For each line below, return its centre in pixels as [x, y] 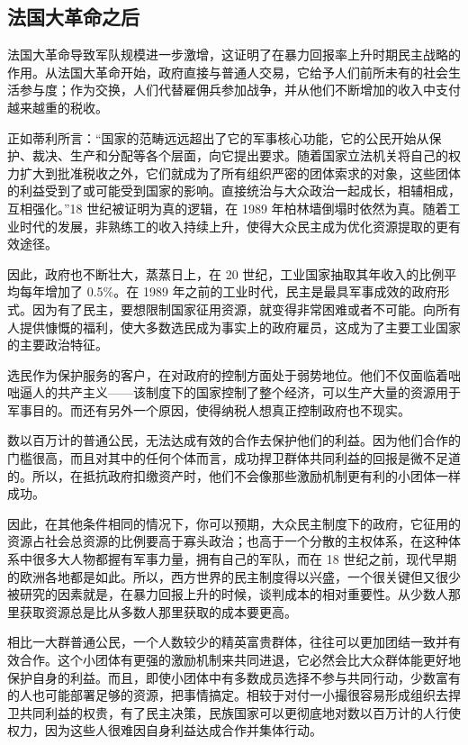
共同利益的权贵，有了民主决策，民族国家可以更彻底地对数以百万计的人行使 [240, 712]
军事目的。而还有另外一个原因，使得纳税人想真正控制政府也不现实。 [209, 409]
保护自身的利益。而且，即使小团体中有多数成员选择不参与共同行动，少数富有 [234, 677]
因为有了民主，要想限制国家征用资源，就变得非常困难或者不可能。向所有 [246, 309]
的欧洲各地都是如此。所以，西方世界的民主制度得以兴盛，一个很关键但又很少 [234, 576]
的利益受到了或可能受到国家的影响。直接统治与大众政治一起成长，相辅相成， [234, 191]
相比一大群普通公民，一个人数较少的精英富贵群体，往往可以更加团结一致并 [228, 642]
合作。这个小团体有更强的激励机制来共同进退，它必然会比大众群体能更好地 [240, 660]
